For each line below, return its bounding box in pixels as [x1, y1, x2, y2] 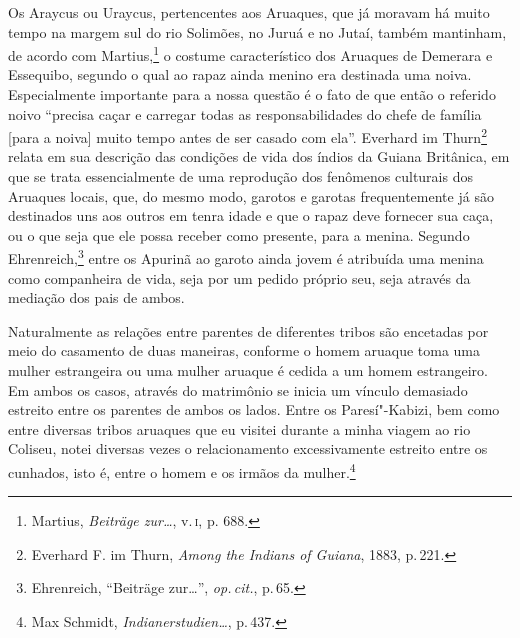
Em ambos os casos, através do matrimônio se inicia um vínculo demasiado [8, 379, 468, 400]
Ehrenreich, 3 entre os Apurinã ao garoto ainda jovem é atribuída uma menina [8, 245, 484, 269]
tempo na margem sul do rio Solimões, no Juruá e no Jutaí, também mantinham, [8, 21, 507, 42]
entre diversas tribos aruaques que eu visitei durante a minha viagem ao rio [8, 418, 471, 439]
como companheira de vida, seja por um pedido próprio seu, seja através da [8, 267, 471, 288]
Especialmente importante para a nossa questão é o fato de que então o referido [8, 84, 496, 105]
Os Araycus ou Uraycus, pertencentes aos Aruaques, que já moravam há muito [8, 2, 490, 22]
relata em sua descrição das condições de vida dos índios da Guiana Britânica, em [8, 146, 510, 167]
